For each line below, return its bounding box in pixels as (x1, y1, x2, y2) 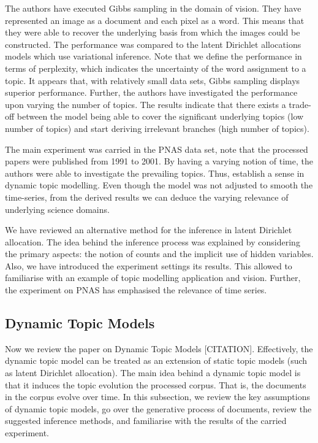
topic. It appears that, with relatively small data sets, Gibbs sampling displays (5, 74, 300, 87)
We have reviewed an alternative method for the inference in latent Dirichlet (5, 223, 292, 236)
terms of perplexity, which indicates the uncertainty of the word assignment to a (5, 61, 306, 74)
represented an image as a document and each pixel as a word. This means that (5, 13, 305, 26)
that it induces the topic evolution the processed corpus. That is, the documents (5, 378, 306, 391)
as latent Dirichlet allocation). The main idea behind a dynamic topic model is (5, 366, 301, 379)
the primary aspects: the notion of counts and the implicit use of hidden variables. (5, 247, 314, 260)
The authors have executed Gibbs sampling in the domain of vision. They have (5, 2, 301, 14)
